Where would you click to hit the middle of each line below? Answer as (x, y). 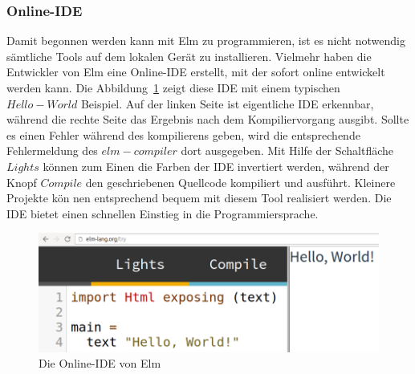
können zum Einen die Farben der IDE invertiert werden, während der (216, 166)
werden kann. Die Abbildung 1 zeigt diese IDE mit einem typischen (173, 87)
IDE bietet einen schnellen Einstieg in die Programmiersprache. (163, 213)
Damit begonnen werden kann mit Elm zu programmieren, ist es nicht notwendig (206, 41)
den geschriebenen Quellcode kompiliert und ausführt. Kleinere (240, 182)
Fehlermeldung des (52, 150)
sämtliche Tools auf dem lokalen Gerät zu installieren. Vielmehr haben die (189, 56)
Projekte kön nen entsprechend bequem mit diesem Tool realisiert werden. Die (199, 198)
